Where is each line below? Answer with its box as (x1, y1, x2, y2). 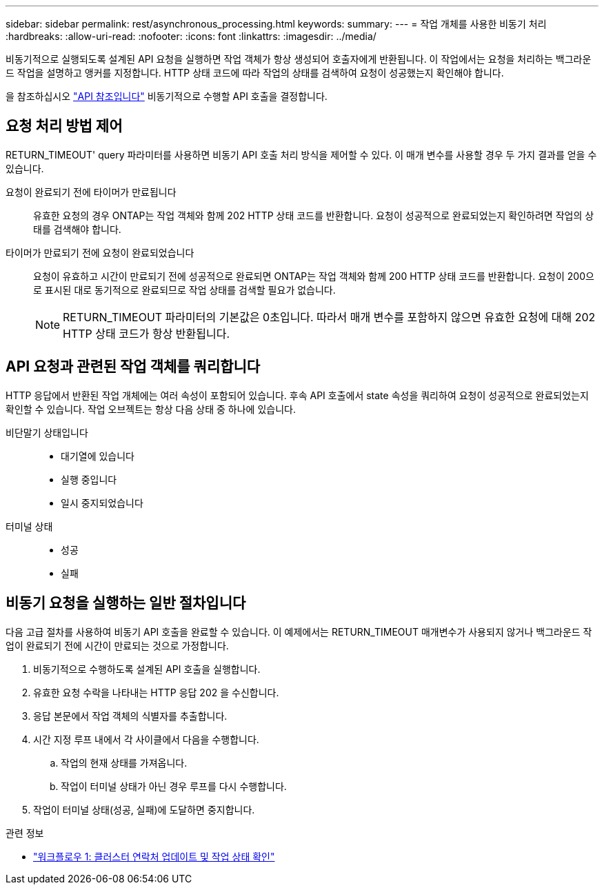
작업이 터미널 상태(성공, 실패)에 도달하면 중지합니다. (33, 803, 255, 816)
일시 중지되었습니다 (61, 496, 143, 509)
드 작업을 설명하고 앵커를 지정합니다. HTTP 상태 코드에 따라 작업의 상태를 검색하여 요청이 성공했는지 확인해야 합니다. (6, 67, 504, 79)
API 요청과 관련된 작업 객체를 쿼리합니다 (6, 358, 261, 376)
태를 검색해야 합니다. (33, 223, 121, 235)
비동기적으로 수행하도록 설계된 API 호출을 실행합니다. (33, 663, 261, 675)
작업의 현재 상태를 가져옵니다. (61, 756, 188, 769)
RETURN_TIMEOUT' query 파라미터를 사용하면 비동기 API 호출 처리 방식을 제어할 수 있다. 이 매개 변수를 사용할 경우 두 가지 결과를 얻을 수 (6, 148, 597, 161)
